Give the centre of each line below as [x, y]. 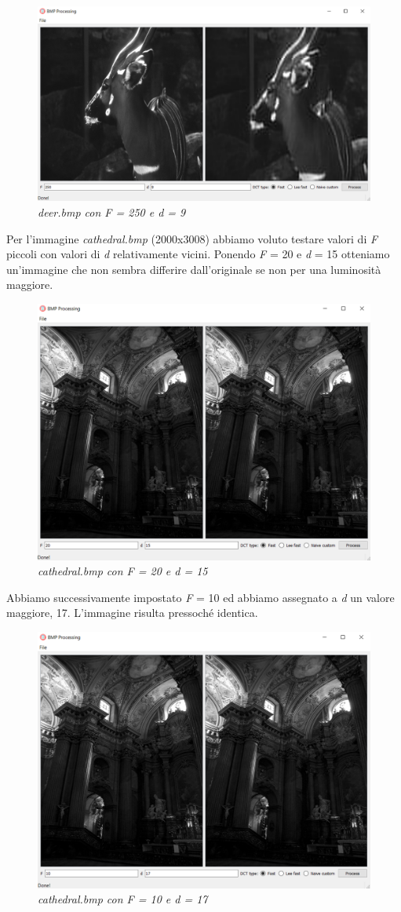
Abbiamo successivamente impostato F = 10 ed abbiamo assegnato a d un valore [200, 597]
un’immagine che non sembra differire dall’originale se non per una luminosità [194, 269]
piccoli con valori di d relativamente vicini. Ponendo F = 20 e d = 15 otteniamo [198, 254]
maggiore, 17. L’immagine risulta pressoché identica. [132, 613]
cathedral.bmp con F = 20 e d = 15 [123, 571]
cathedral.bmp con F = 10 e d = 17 [123, 899]
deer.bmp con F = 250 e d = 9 [112, 212]
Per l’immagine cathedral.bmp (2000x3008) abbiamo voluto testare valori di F [192, 238]
